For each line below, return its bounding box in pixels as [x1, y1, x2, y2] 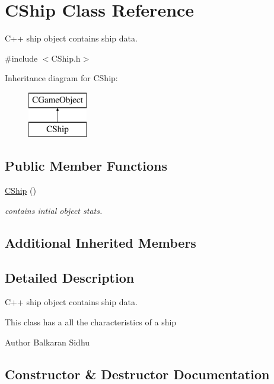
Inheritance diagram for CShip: [5, 72, 118, 84]
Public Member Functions [5, 156, 167, 175]
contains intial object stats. [5, 204, 103, 216]
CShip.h [51, 52, 81, 64]
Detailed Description [5, 268, 135, 286]
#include [5, 52, 38, 64]
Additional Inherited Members [5, 233, 196, 251]
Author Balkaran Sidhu [5, 335, 90, 348]
